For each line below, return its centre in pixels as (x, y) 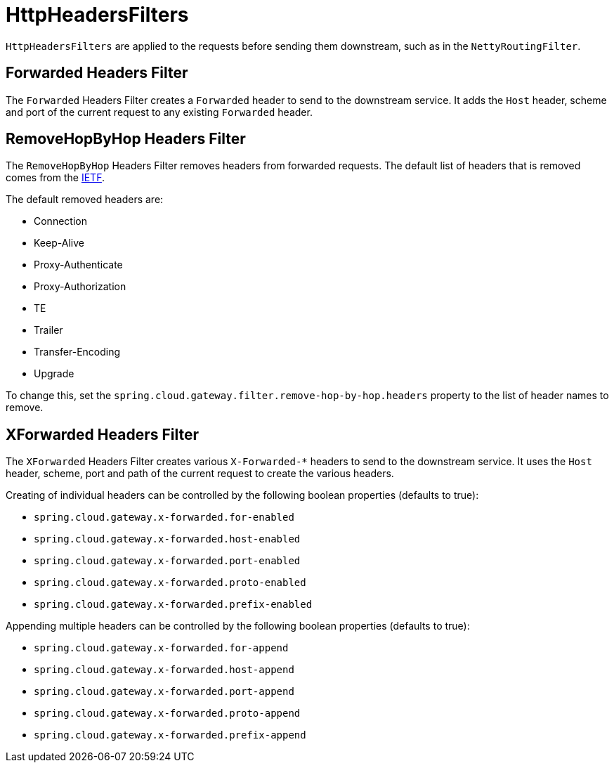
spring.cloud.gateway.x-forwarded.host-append (164, 670)
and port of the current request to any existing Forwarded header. (159, 112)
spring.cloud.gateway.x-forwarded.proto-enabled (170, 583)
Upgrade (54, 374)
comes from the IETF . (55, 178)
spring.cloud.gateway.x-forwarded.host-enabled (167, 539)
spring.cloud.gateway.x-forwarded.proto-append (167, 714)
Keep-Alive (59, 243)
